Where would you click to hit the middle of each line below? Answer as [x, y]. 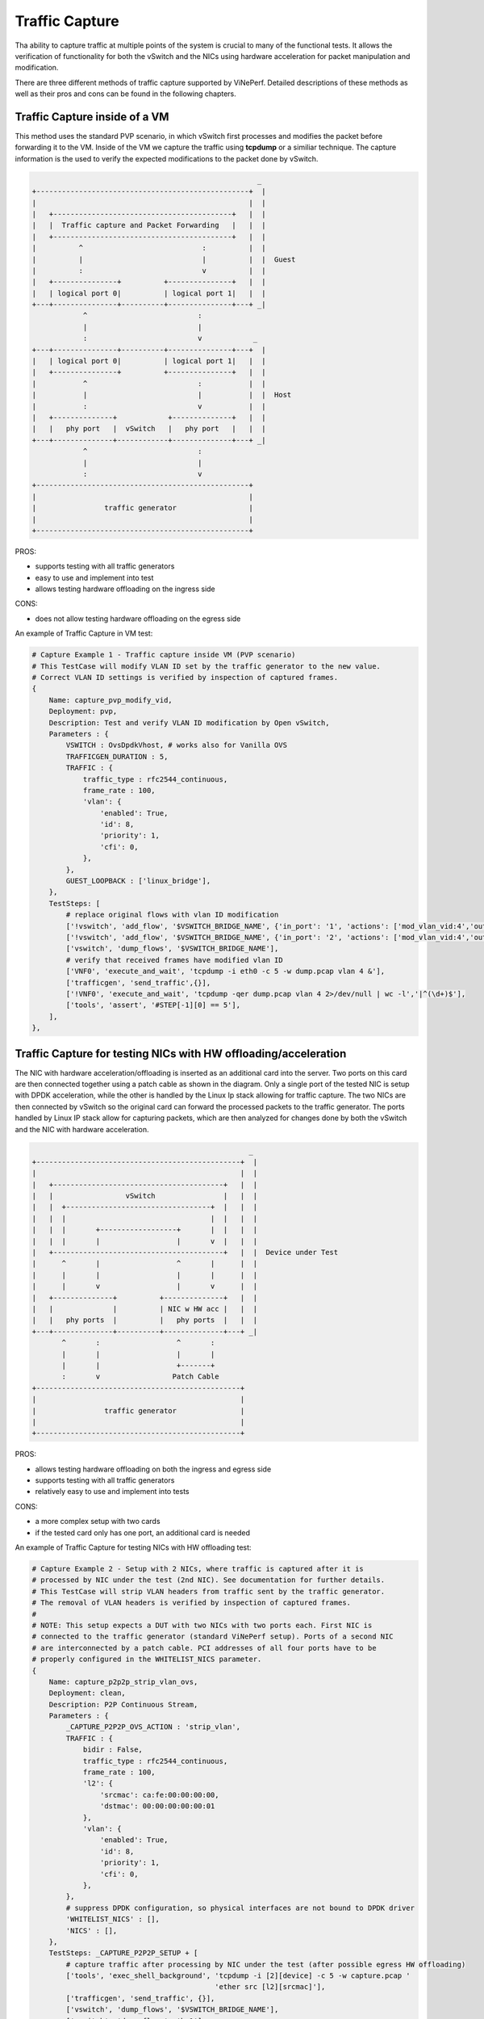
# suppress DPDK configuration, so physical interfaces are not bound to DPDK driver [240, 1908]
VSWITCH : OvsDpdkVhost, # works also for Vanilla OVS [177, 745]
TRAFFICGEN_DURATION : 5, [117, 756]
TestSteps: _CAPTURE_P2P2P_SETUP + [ [123, 1953]
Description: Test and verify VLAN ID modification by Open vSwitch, [189, 722]
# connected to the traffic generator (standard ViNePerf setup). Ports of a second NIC [213, 1637]
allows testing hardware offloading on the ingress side [125, 589]
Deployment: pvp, [83, 711]
